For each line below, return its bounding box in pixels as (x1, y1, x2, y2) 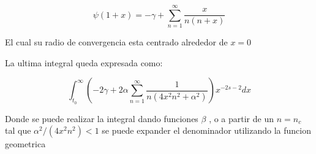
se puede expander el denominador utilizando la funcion (102, 124, 311, 137)
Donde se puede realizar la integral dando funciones (5, 112, 198, 125)
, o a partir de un (209, 112, 274, 125)
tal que (5, 124, 31, 137)
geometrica (5, 137, 46, 150)
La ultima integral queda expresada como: (5, 56, 163, 69)
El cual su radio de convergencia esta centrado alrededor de (5, 36, 228, 48)
